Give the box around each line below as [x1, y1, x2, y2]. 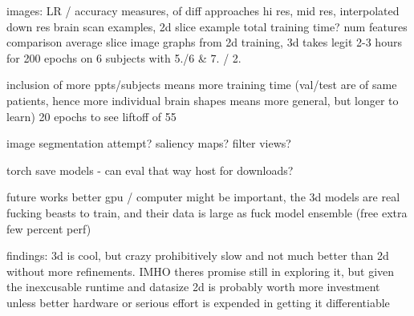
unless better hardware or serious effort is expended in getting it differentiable [6, 294, 390, 310]
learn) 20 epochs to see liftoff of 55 [6, 107, 177, 124]
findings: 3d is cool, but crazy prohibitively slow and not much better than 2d [6, 247, 389, 264]
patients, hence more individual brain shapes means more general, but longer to [6, 91, 399, 108]
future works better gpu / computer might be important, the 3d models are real [6, 188, 400, 205]
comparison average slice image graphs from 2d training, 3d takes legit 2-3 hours [6, 34, 402, 51]
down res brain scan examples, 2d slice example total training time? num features [6, 18, 408, 34]
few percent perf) [6, 220, 91, 237]
